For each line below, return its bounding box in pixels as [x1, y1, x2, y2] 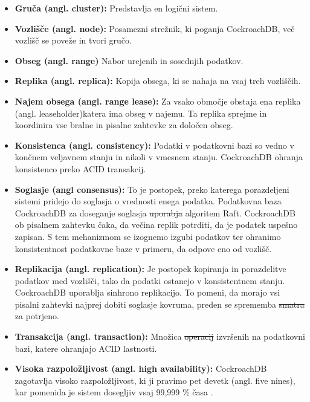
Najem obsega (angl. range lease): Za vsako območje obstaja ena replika [15, 94, 301, 107]
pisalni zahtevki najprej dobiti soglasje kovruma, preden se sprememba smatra [15, 297, 305, 310]
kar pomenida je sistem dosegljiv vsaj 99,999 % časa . [15, 386, 213, 398]
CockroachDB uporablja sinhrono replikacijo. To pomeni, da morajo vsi [15, 286, 280, 299]
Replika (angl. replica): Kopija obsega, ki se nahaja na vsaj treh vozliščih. [15, 74, 301, 87]
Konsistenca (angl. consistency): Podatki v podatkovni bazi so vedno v [15, 138, 294, 151]
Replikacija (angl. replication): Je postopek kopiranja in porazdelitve [15, 262, 286, 275]
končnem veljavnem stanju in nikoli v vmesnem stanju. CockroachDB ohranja [15, 151, 303, 163]
